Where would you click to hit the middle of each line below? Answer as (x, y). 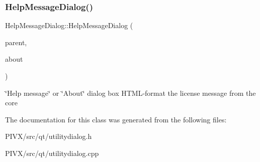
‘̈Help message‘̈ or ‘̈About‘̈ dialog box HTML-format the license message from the (131, 93)
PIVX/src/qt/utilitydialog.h (49, 136)
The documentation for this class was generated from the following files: (116, 119)
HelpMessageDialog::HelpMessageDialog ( (69, 25)
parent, (16, 42)
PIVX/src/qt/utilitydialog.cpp (52, 153)
